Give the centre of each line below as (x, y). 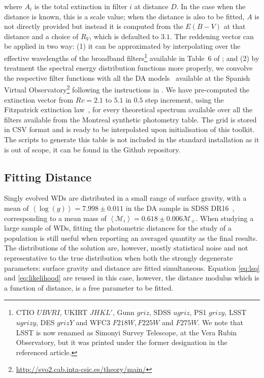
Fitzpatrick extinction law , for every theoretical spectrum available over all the (128, 109)
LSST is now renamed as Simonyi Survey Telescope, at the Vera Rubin (126, 332)
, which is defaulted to (124, 36)
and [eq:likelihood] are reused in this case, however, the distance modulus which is (132, 278)
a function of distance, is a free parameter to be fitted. (89, 287)
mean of (16, 208)
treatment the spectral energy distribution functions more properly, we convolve (128, 68)
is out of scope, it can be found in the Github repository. (92, 149)
